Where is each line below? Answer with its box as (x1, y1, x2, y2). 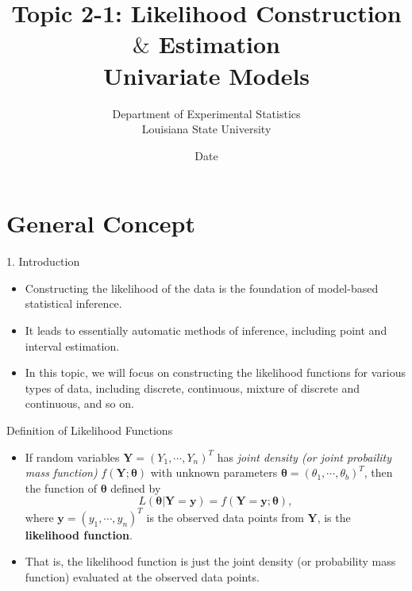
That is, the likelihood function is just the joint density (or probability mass (25, 553, 396, 570)
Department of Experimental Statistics (112, 105, 301, 121)
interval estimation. (25, 337, 120, 354)
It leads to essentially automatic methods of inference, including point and (25, 322, 387, 338)
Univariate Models (102, 59, 310, 91)
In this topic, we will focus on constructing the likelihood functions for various (25, 364, 406, 381)
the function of (25, 479, 98, 496)
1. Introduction (6, 253, 80, 270)
